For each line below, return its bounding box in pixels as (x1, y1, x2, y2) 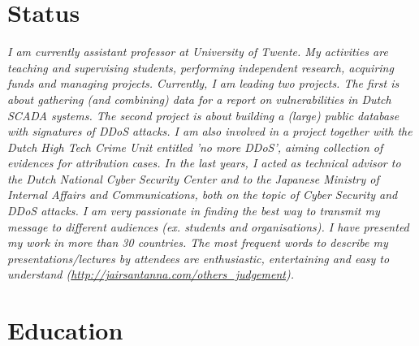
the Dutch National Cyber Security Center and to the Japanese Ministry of (7, 170, 379, 187)
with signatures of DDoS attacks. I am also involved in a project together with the (7, 123, 413, 140)
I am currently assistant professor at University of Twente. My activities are (7, 43, 388, 60)
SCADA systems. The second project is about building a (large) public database (7, 106, 400, 123)
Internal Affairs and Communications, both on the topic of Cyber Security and (7, 186, 398, 203)
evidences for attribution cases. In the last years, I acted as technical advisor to (7, 154, 401, 171)
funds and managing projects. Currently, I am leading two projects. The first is (7, 75, 400, 92)
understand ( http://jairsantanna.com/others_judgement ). (7, 266, 294, 283)
